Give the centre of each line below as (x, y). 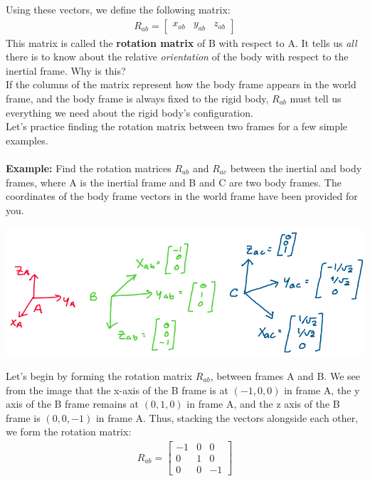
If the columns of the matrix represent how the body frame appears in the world (181, 84)
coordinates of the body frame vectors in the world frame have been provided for (182, 196)
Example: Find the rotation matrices (89, 168)
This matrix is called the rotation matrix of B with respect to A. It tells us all (181, 42)
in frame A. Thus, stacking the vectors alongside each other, (227, 417)
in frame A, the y (322, 390)
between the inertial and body (296, 168)
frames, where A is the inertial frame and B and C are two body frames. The (174, 182)
